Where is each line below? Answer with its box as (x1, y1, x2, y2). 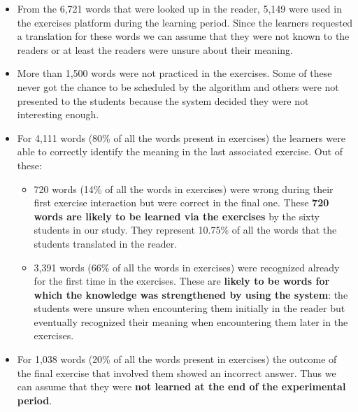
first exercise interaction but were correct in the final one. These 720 (34, 195, 329, 210)
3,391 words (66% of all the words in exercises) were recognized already (34, 260, 340, 274)
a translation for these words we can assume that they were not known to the (17, 29, 350, 43)
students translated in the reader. (34, 236, 178, 250)
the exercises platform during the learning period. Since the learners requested (17, 15, 353, 29)
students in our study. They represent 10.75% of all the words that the (34, 222, 337, 237)
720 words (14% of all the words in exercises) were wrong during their (34, 181, 334, 196)
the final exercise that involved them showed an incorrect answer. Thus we (17, 365, 336, 380)
